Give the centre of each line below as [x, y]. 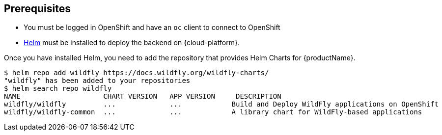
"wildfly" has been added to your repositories [97, 81]
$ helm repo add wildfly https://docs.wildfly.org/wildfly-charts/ [137, 73]
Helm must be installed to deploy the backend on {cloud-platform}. [132, 43]
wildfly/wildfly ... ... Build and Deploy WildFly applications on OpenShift [221, 104]
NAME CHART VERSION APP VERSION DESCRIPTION [143, 96]
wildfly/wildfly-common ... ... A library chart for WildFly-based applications [213, 112]
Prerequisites [37, 9]
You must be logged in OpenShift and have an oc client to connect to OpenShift [152, 27]
